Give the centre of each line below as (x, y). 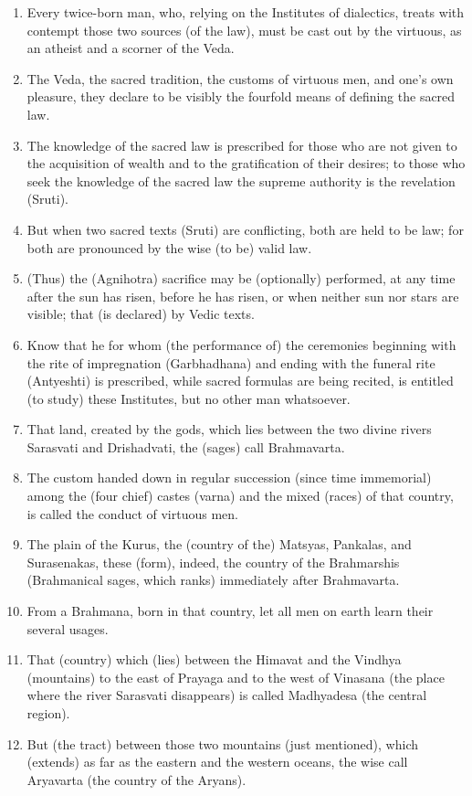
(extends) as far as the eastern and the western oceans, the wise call (217, 762)
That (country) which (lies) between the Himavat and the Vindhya (214, 659)
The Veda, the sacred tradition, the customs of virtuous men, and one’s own (240, 78)
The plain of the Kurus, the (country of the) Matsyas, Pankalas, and (219, 544)
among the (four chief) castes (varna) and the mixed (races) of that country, (240, 496)
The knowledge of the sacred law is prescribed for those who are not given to (242, 145)
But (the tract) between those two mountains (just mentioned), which (223, 743)
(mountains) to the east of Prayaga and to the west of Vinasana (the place (236, 677)
